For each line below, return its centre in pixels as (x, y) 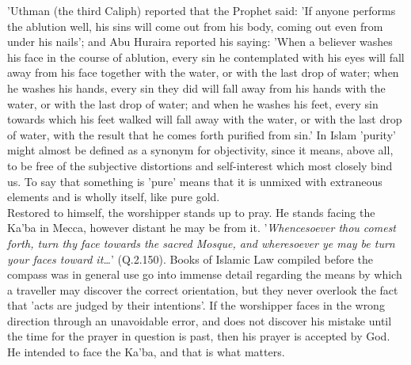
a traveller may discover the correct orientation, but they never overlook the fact (203, 289)
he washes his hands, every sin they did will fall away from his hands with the (196, 87)
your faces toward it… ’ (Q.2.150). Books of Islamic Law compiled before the (190, 259)
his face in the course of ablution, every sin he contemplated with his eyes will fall (206, 57)
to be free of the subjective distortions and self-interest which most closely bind (200, 165)
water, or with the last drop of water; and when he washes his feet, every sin (193, 103)
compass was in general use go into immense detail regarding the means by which (205, 274)
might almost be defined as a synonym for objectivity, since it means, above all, (200, 150)
